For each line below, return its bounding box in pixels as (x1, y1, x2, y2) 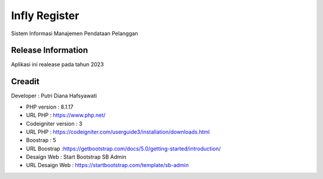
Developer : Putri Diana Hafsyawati (11, 92, 97, 100)
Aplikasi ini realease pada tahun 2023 (11, 61, 104, 68)
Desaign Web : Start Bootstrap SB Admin (26, 153, 127, 161)
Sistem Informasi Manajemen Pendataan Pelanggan (11, 30, 139, 37)
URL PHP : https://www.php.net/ (26, 112, 106, 119)
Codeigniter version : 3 (26, 120, 83, 127)
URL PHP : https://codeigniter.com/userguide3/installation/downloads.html (26, 128, 210, 135)
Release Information (11, 45, 89, 55)
